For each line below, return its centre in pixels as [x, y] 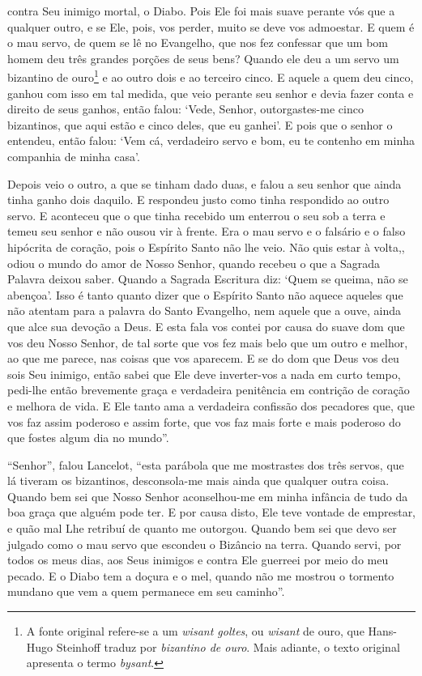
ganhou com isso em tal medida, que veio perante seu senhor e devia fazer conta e [211, 93]
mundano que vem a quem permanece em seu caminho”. [146, 591]
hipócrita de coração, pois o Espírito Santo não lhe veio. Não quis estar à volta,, [206, 247]
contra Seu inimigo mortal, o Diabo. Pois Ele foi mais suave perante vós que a [201, 11]
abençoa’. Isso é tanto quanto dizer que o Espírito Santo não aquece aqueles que [205, 294]
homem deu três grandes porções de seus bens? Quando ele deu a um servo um [203, 58]
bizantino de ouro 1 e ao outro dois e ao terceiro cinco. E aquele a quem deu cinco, [211, 76]
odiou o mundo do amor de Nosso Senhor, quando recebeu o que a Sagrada [194, 263]
